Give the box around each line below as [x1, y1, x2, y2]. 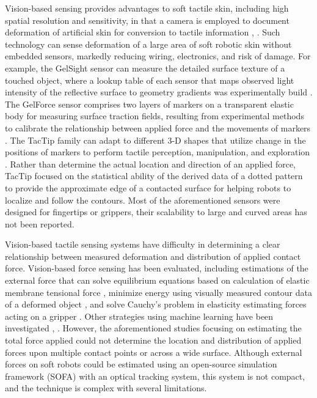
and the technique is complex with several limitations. [5, 381, 207, 394]
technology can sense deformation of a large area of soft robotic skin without [5, 37, 292, 50]
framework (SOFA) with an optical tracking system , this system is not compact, [5, 369, 305, 382]
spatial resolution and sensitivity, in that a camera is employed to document [5, 13, 290, 26]
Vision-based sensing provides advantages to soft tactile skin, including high [5, 2, 289, 14]
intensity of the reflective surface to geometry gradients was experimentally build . [5, 86, 313, 98]
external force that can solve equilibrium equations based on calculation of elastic [5, 274, 310, 287]
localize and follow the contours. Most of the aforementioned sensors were [5, 193, 280, 206]
